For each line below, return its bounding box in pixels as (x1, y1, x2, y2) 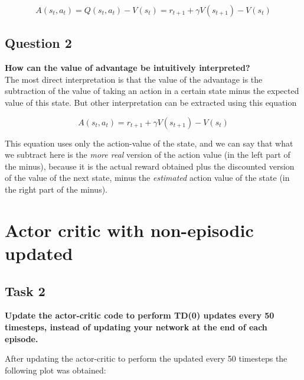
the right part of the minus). (5, 183, 108, 195)
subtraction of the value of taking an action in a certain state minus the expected (5, 85, 299, 97)
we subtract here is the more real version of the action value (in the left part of (5, 148, 290, 161)
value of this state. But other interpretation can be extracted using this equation (5, 96, 297, 108)
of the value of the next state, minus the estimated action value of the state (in (5, 171, 290, 184)
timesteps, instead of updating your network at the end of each (5, 320, 267, 333)
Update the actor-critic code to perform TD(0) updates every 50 (5, 309, 274, 321)
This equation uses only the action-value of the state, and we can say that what (5, 137, 293, 149)
